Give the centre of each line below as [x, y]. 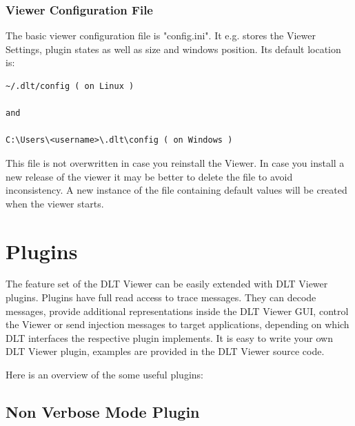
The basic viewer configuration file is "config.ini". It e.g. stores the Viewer [161, 35]
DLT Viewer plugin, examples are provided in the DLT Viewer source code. [165, 351]
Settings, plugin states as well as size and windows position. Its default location [173, 49]
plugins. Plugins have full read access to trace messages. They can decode [161, 297]
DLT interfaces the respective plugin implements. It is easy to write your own [169, 337]
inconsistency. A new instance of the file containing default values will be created [176, 190]
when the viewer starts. [55, 203]
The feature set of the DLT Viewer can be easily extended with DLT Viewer [167, 284]
